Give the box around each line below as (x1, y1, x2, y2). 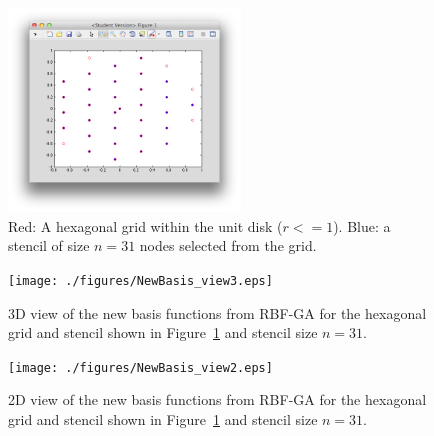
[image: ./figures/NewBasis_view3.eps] (8, 273, 273, 288)
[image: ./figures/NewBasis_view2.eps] (8, 360, 273, 375)
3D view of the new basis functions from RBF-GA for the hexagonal (8, 302, 427, 323)
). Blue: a (333, 215, 391, 236)
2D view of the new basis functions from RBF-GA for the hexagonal (8, 389, 427, 410)
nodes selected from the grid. (139, 235, 317, 256)
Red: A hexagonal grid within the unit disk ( (8, 215, 283, 236)
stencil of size (8, 235, 90, 256)
